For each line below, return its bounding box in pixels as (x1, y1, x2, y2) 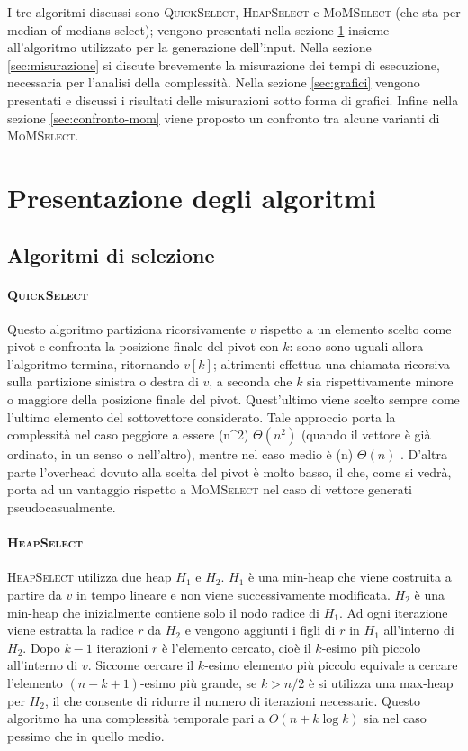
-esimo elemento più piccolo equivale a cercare (204, 656, 458, 674)
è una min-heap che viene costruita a (248, 567, 452, 586)
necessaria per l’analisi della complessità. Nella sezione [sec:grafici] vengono (7, 73, 420, 92)
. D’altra (400, 445, 448, 464)
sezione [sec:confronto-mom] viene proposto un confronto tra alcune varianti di (7, 108, 440, 127)
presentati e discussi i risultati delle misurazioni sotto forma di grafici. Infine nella (7, 90, 459, 109)
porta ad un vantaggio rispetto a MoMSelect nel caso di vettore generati (7, 480, 412, 499)
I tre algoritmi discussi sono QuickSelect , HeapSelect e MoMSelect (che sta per (7, 3, 461, 21)
